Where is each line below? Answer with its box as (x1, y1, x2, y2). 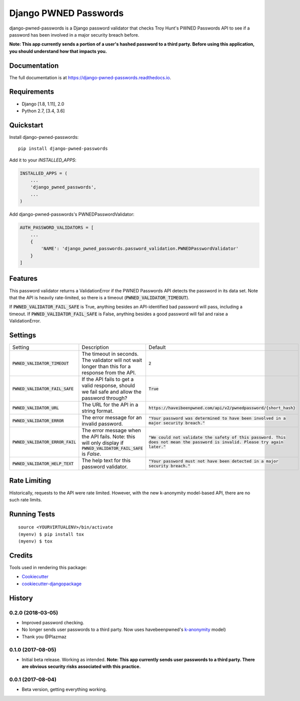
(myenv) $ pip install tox (18, 532, 84, 537)
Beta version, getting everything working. (21, 686, 107, 692)
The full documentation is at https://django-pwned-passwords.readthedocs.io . (9, 74, 171, 80)
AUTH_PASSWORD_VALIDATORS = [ (19, 225, 94, 231)
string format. (81, 408, 114, 415)
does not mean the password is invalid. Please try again (148, 439, 283, 445)
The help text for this (81, 457, 131, 464)
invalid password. (81, 420, 123, 427)
